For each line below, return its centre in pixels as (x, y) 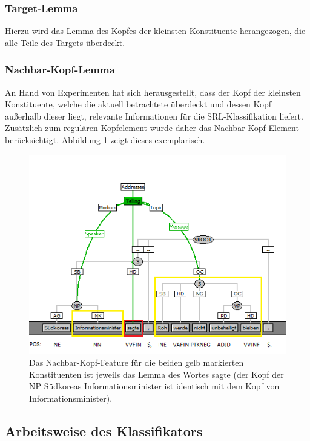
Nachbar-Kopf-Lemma (60, 69)
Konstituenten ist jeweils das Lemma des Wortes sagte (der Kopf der (157, 374)
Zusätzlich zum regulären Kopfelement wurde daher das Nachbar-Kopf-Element (152, 128)
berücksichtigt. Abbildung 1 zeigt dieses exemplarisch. (105, 140)
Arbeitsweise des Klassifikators (104, 430)
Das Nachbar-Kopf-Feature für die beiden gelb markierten (137, 362)
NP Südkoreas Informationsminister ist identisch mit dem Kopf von (154, 386)
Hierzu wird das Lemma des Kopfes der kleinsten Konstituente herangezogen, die (155, 31)
